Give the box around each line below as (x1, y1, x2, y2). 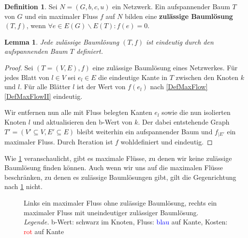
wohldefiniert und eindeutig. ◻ (120, 136, 213, 146)
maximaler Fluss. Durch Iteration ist (4, 136, 113, 146)
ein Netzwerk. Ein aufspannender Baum (112, 1, 230, 11)
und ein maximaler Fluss (25, 11, 98, 21)
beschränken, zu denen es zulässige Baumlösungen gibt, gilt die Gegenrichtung (4, 172, 236, 182)
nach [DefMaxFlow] (150, 81, 208, 92)
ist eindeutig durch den (146, 36, 214, 47)
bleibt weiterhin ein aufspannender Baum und (76, 126, 213, 136)
